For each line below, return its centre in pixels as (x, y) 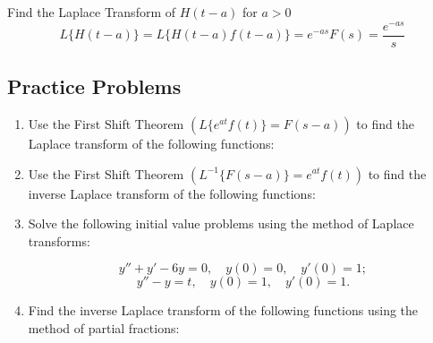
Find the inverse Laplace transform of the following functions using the (223, 310)
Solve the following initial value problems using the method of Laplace (221, 223)
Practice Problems (94, 86)
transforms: (59, 240)
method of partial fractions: (104, 327)
